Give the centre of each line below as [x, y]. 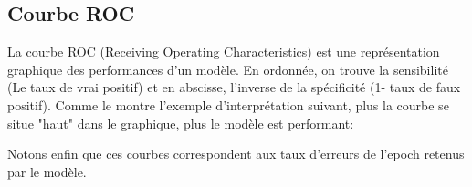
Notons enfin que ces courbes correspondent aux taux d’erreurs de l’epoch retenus [236, 154]
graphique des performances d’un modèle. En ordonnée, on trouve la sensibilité [228, 69]
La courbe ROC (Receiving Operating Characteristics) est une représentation [224, 52]
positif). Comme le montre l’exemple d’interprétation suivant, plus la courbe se [228, 104]
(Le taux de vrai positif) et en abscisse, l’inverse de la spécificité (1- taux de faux [234, 87]
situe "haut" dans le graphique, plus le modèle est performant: [181, 123]
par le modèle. [47, 171]
